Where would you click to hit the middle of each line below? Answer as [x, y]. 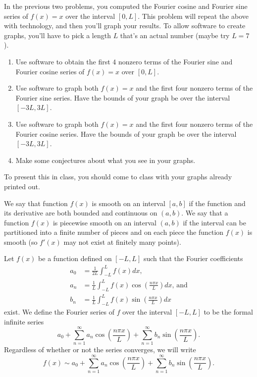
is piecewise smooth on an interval [104, 222]
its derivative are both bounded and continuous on [81, 213]
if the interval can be [215, 222]
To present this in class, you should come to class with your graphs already [118, 177]
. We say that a [205, 213]
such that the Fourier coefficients [193, 258]
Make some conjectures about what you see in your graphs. [105, 160]
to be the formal [229, 312]
